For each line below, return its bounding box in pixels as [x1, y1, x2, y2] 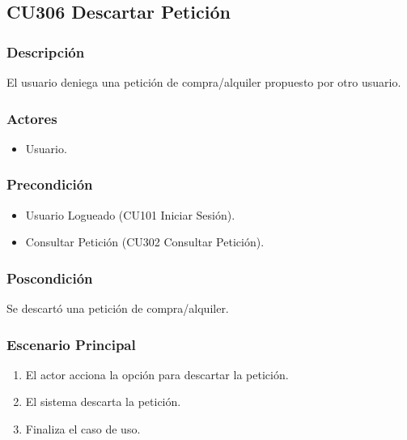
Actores [6, 108, 57, 128]
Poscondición [6, 267, 93, 288]
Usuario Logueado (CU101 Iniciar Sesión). [25, 206, 235, 223]
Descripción [6, 41, 85, 62]
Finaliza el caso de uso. [25, 421, 141, 438]
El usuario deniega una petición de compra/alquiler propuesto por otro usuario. [6, 74, 401, 90]
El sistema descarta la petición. [25, 393, 181, 410]
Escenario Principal [6, 334, 136, 354]
